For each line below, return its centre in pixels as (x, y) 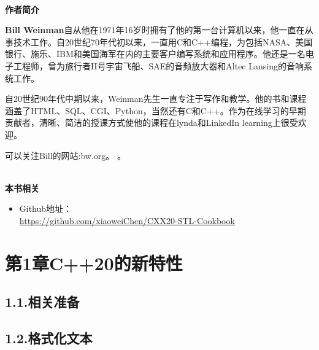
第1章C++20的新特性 (94, 262)
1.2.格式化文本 (49, 338)
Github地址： (46, 208)
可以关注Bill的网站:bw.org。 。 (66, 155)
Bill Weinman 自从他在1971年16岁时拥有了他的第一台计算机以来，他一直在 (155, 30)
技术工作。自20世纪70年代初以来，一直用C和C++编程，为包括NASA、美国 (163, 41)
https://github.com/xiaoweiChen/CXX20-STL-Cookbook (127, 220)
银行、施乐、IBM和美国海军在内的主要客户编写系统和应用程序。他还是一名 (155, 54)
